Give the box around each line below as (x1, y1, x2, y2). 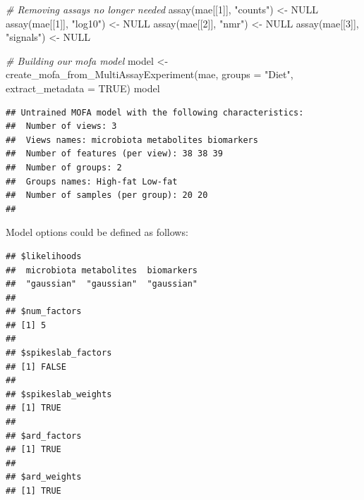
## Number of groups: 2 (6, 162, 122, 173)
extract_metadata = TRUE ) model (6, 80, 160, 95)
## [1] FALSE (6, 361, 66, 372)
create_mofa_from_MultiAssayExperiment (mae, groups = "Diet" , (6, 67, 293, 82)
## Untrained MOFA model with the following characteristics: (6, 107, 304, 118)
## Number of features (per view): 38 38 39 (6, 149, 223, 159)
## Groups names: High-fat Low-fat (6, 176, 178, 187)
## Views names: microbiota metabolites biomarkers (6, 135, 258, 145)
